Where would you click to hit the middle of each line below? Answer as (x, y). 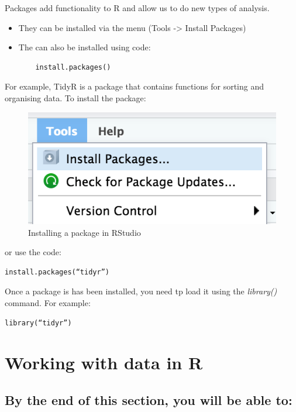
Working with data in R (104, 363)
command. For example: (48, 303)
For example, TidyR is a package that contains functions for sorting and (135, 86)
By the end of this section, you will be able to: (149, 399)
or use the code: (33, 252)
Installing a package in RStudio (85, 232)
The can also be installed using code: (85, 47)
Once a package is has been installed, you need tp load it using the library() (141, 291)
